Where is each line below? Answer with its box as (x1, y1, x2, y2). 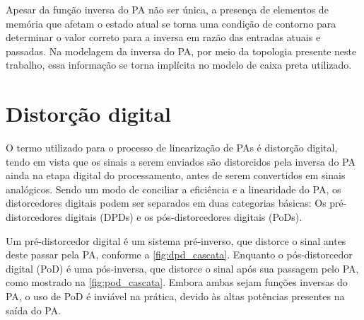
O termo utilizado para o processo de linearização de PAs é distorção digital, (6, 140, 338, 155)
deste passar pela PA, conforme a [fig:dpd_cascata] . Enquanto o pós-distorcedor (6, 247, 353, 262)
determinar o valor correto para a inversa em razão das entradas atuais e (6, 30, 321, 45)
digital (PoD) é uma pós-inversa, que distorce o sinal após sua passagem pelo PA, (6, 261, 359, 275)
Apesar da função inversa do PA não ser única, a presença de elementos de (6, 2, 329, 16)
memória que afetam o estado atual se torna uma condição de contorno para (6, 16, 336, 30)
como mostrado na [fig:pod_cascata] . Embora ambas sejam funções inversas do (6, 275, 348, 290)
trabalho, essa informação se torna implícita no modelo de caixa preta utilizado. (6, 57, 352, 72)
